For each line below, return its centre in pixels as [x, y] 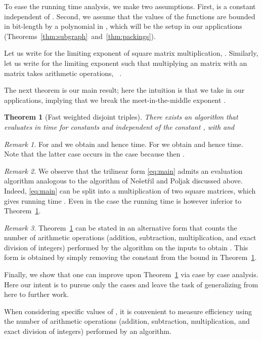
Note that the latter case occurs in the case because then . [94, 154]
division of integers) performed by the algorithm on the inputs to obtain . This [126, 247]
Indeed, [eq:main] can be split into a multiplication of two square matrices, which [130, 190]
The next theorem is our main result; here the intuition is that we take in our [124, 90]
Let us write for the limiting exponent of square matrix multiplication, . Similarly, [131, 53]
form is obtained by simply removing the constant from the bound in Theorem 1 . [130, 257]
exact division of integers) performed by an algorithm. [88, 331]
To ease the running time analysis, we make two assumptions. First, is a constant [130, 6]
